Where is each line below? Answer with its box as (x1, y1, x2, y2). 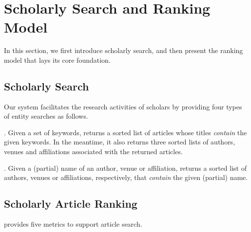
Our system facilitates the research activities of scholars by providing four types (4, 101, 242, 111)
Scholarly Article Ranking (4, 196, 137, 211)
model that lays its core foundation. (4, 54, 111, 65)
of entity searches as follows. (4, 111, 88, 121)
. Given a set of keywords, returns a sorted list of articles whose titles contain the (4, 127, 247, 137)
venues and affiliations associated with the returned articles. (4, 146, 183, 157)
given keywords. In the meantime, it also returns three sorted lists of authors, (4, 137, 235, 147)
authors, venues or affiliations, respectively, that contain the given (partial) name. (4, 172, 248, 182)
